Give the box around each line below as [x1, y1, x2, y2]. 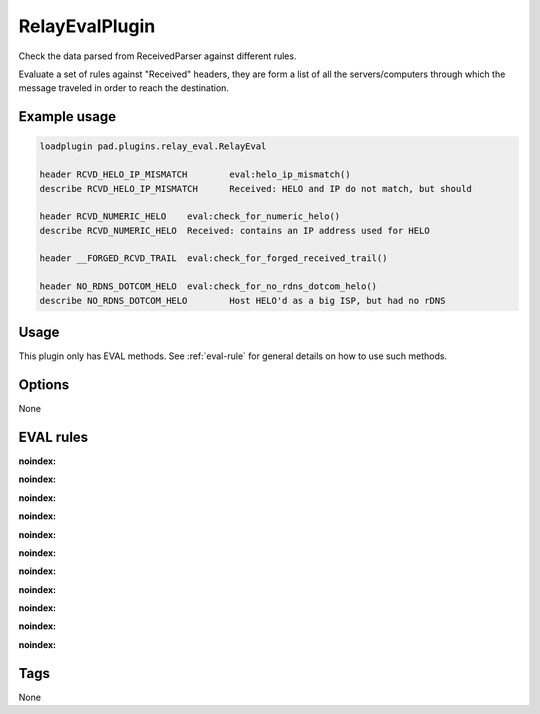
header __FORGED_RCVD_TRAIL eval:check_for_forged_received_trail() [39, 253, 388, 264]
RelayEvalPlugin [18, 15, 156, 37]
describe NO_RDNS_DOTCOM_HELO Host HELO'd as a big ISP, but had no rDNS [39, 295, 446, 306]
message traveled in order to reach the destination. [18, 82, 230, 94]
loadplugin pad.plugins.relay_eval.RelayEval [39, 141, 267, 152]
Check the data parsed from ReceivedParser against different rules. [18, 50, 297, 62]
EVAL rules [18, 428, 89, 445]
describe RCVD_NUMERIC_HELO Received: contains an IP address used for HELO [39, 225, 430, 236]
